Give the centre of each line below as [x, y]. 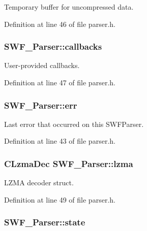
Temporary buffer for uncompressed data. [69, 7]
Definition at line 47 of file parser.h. [60, 82]
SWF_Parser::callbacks [53, 46]
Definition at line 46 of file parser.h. [60, 24]
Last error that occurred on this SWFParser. [74, 124]
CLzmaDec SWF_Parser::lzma [69, 163]
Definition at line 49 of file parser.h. [60, 199]
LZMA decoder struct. [39, 183]
